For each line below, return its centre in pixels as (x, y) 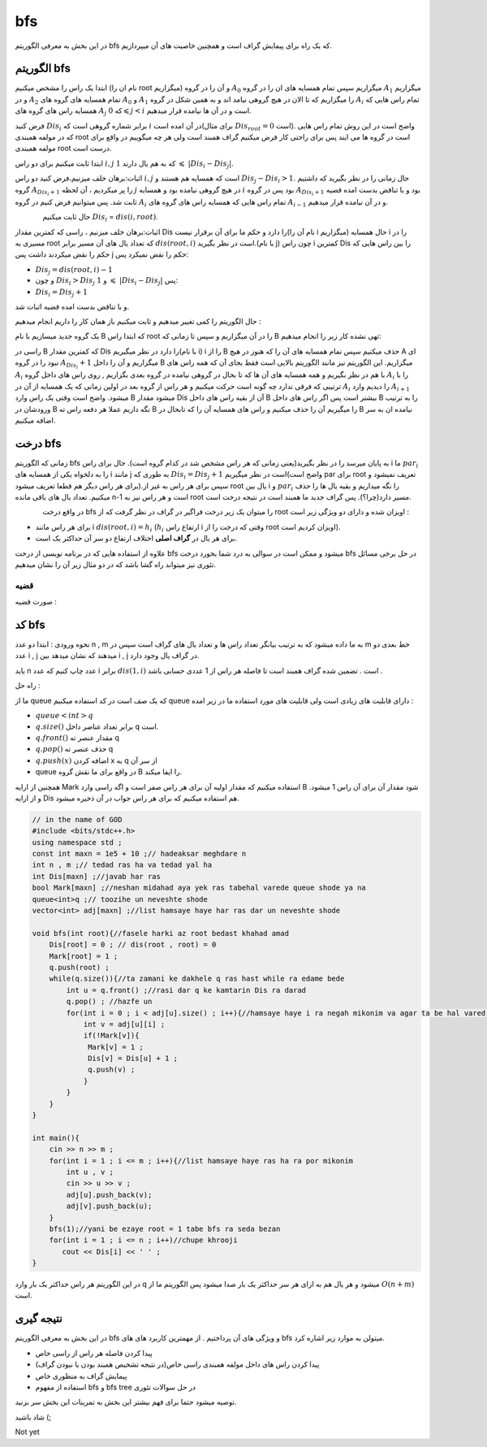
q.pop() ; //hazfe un (109, 1002)
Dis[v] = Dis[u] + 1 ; (133, 1059)
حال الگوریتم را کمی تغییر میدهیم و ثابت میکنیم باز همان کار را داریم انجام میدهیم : (138, 321)
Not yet (27, 1432)
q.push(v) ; (112, 1070)
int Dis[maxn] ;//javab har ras (97, 876)
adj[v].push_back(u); (109, 1206)
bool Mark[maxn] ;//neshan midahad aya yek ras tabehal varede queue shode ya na (199, 888)
